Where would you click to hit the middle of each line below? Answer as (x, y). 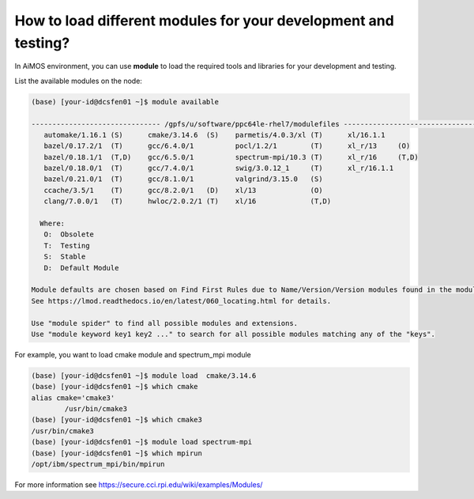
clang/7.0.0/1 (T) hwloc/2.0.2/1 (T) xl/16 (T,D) (188, 201)
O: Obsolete (69, 234)
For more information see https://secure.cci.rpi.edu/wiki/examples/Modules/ (139, 485)
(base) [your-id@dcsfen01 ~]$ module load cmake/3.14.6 (144, 375)
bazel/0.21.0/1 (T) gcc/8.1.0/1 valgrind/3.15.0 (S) (183, 179)
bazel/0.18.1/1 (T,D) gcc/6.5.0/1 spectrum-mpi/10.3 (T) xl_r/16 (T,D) (231, 157)
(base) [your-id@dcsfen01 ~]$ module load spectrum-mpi (142, 442)
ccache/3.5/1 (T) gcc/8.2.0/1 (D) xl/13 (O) (183, 190)
